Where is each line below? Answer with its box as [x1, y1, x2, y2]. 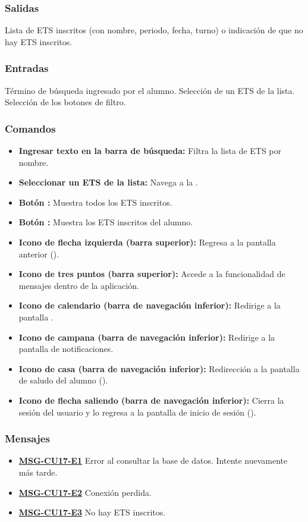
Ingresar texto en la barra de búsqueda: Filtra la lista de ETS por [18, 144, 282, 157]
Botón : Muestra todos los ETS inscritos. [18, 196, 172, 208]
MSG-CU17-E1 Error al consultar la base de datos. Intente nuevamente [18, 454, 288, 467]
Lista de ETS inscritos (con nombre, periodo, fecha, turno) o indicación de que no [5, 24, 303, 36]
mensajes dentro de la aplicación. [18, 279, 139, 291]
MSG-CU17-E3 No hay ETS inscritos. [18, 506, 166, 518]
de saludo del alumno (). [18, 374, 108, 386]
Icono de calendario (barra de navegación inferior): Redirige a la [18, 299, 281, 312]
